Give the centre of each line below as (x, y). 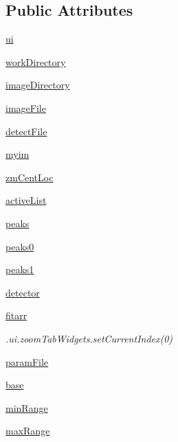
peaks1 (20, 269)
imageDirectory (38, 85)
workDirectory (36, 61)
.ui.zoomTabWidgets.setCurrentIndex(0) (89, 338)
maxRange (28, 431)
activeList (26, 200)
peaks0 (20, 246)
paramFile (27, 361)
